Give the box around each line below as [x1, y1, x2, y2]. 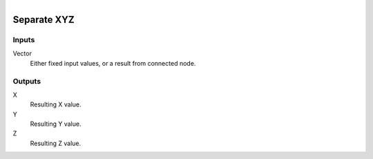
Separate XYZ [12, 14, 75, 26]
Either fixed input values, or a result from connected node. [30, 59, 196, 67]
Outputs [12, 76, 41, 86]
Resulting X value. [30, 100, 82, 109]
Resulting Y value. [30, 120, 82, 128]
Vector [12, 49, 32, 58]
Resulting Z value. [30, 139, 82, 147]
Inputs [12, 35, 35, 44]
